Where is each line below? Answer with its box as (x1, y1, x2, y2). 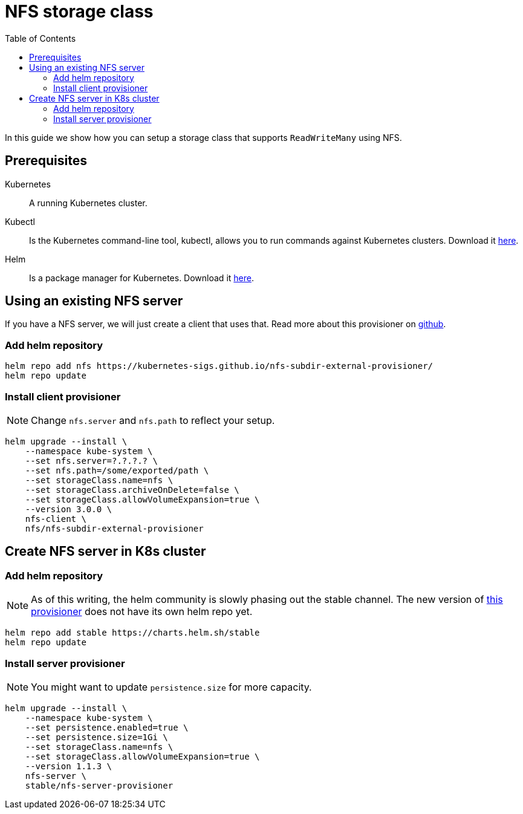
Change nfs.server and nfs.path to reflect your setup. (31, 414, 275, 426)
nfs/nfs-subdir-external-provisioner (25, 523, 204, 533)
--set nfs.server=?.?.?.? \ (25, 455, 158, 466)
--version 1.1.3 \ (25, 761, 112, 771)
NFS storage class (5, 1, 154, 22)
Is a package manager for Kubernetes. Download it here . (29, 272, 254, 283)
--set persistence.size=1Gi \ (25, 732, 168, 742)
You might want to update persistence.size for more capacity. (31, 680, 312, 693)
